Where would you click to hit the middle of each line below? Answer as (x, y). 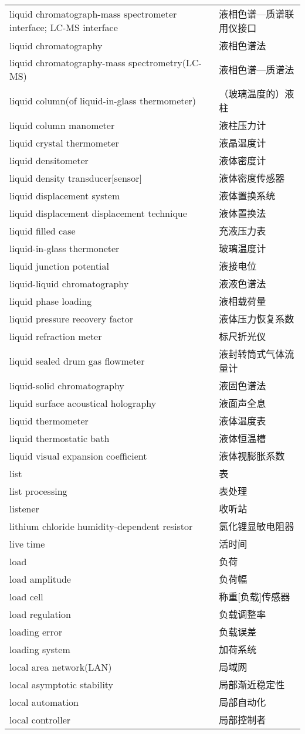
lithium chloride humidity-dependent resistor (101, 526)
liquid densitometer (49, 160)
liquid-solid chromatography (67, 385)
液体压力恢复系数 (257, 319)
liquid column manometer (62, 125)
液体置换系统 (247, 196)
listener (24, 508)
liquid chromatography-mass (67, 62)
